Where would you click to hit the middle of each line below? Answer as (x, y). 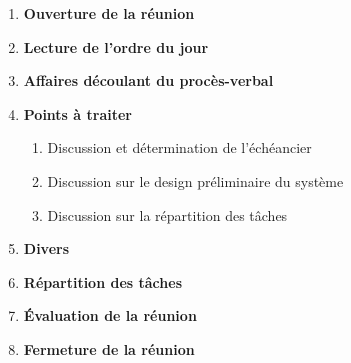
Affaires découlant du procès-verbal (148, 80)
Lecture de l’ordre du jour (116, 46)
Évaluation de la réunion (110, 315)
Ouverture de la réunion (109, 13)
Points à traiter (77, 113)
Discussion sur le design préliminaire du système (195, 180)
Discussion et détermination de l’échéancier (179, 147)
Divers (46, 248)
